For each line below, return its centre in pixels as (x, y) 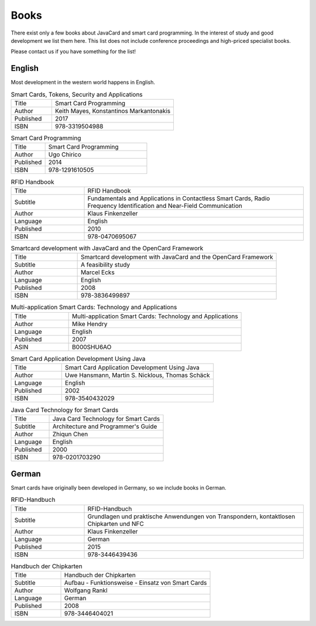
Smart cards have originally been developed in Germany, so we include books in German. (118, 488)
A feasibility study (106, 265)
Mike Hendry (90, 324)
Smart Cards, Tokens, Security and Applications (77, 94)
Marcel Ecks (98, 272)
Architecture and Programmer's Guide (105, 426)
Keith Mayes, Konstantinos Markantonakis (113, 111)
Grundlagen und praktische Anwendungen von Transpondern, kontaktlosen (191, 516)
